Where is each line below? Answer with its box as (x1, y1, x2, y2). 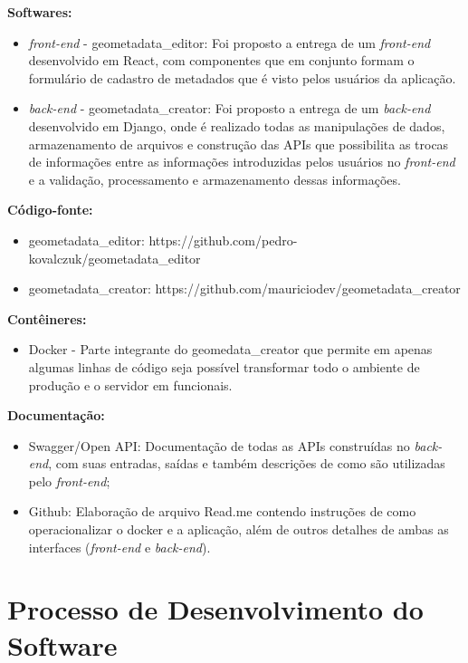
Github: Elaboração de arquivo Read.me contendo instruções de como (28, 502, 416, 521)
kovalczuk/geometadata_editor (28, 248, 201, 267)
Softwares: (7, 3, 72, 21)
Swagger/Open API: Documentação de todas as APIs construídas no (28, 436, 410, 455)
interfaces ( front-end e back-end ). (28, 537, 211, 556)
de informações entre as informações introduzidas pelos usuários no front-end (28, 152, 455, 171)
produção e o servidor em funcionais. (28, 375, 233, 394)
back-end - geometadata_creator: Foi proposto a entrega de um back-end (28, 99, 431, 118)
